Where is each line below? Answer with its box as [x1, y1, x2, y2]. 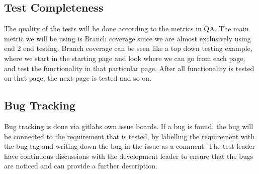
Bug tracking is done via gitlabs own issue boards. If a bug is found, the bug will [4, 121, 253, 131]
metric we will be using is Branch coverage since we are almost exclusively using [4, 33, 251, 43]
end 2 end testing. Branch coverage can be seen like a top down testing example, [4, 43, 252, 53]
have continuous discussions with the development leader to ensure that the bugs [4, 150, 253, 161]
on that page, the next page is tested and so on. [4, 73, 152, 83]
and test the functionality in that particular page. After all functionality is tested [4, 63, 254, 73]
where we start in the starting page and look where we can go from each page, [4, 52, 245, 63]
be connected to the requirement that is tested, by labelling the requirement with [4, 131, 255, 141]
